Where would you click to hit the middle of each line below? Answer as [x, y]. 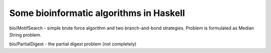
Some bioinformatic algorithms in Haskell [97, 13]
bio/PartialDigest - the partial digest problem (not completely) [73, 44]
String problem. [25, 34]
